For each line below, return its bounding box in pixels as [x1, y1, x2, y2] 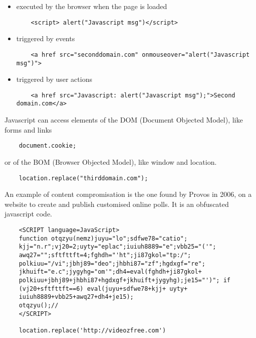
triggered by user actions [16, 74, 92, 84]
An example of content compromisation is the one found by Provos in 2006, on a [5, 189, 252, 199]
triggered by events [16, 33, 75, 44]
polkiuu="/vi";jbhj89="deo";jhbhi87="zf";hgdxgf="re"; [19, 260, 205, 267]
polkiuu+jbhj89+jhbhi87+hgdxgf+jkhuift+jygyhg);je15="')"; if [19, 276, 231, 284]
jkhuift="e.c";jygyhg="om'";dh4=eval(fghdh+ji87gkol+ [19, 268, 202, 276]
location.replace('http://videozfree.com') [19, 326, 166, 334]
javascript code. [5, 208, 53, 219]
